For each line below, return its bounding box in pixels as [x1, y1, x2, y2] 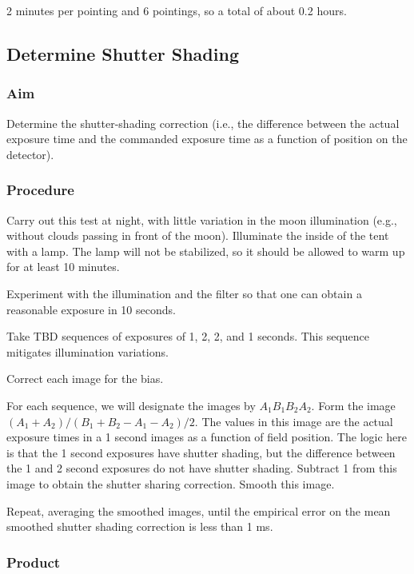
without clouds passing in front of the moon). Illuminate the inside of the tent [6, 227, 389, 244]
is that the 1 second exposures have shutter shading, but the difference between [6, 444, 396, 460]
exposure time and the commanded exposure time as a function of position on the [6, 130, 408, 147]
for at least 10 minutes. [6, 258, 120, 275]
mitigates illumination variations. [6, 343, 169, 360]
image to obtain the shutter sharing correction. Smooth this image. [6, 475, 335, 492]
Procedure [6, 180, 74, 200]
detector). [6, 145, 54, 162]
